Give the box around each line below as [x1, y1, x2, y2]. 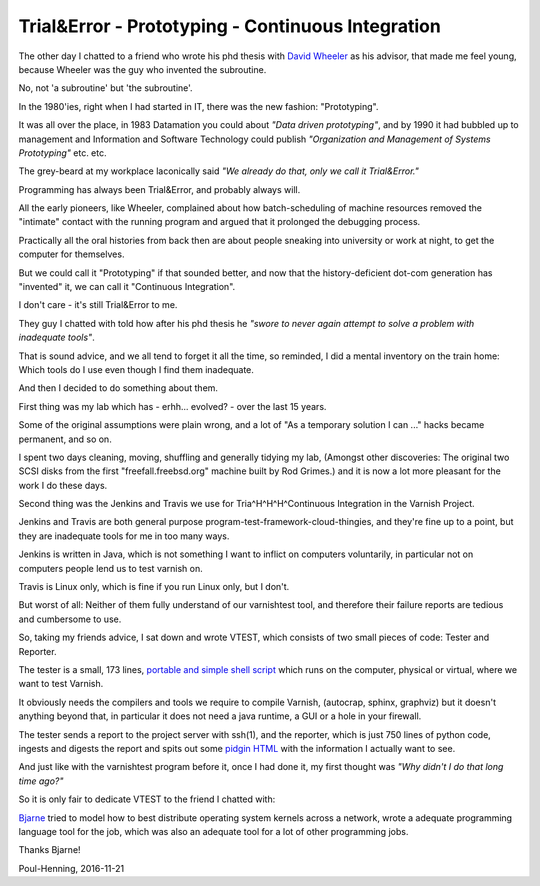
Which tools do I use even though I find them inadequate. [18, 363, 255, 375]
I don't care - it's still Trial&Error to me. [18, 299, 178, 311]
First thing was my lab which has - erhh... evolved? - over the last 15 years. [18, 400, 327, 412]
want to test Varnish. [18, 678, 104, 690]
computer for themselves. [18, 248, 125, 260]
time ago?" [18, 775, 64, 787]
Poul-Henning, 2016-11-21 [18, 862, 125, 874]
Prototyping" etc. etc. [18, 146, 107, 159]
